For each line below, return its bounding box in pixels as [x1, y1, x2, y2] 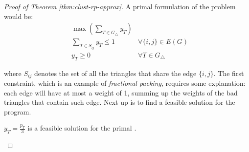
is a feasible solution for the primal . [27, 123, 136, 133]
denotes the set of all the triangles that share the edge [34, 68, 197, 78]
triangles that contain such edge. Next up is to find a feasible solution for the [4, 97, 235, 107]
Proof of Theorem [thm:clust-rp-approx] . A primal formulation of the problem [4, 1, 236, 11]
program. [4, 106, 31, 116]
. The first [213, 68, 244, 78]
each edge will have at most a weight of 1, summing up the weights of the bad [4, 87, 238, 97]
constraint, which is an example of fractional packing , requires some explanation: [4, 77, 246, 88]
